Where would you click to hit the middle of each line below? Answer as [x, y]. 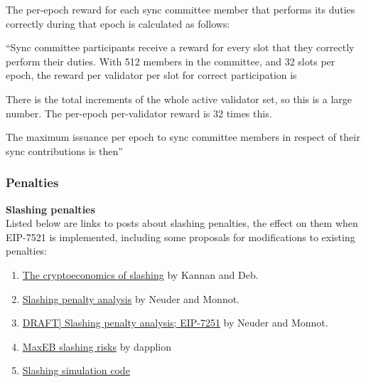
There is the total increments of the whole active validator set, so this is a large [179, 99]
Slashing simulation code [76, 370]
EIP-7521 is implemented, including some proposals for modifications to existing [181, 237]
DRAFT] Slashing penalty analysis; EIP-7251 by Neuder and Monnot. [175, 323]
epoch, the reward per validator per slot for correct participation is [151, 75]
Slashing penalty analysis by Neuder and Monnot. [131, 298]
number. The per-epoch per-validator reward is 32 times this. [139, 113]
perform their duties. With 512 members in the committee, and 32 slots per [171, 61]
